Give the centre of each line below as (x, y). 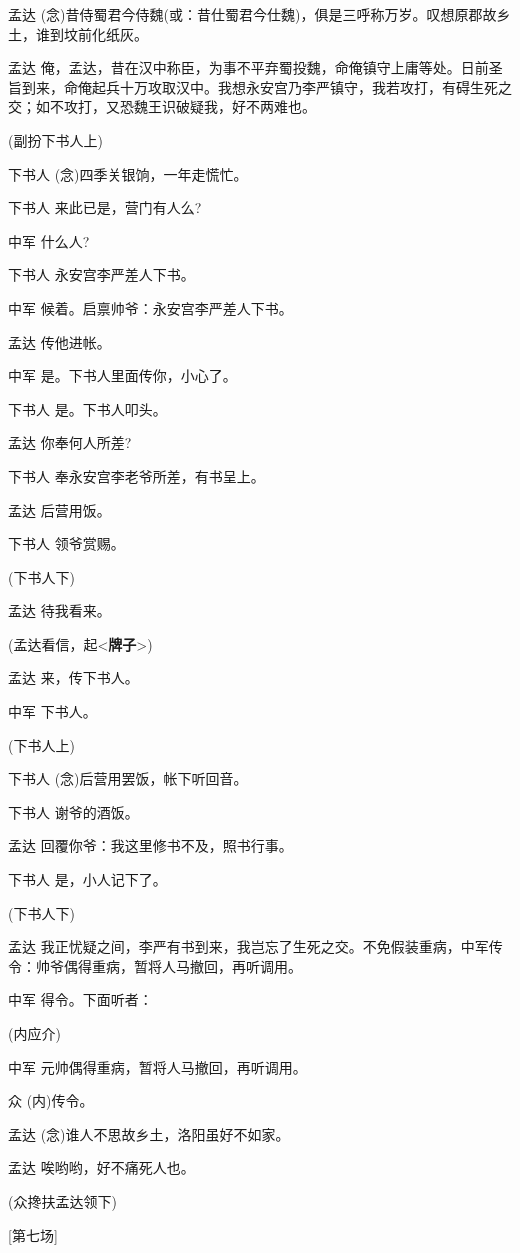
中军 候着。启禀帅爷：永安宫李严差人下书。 (150, 307)
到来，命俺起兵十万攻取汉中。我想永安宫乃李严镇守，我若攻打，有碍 (245, 86)
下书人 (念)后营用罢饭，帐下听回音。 (128, 778)
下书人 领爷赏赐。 (66, 543)
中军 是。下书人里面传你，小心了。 (122, 375)
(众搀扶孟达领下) (62, 1200)
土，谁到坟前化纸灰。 (78, 33)
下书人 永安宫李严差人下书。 (101, 274)
